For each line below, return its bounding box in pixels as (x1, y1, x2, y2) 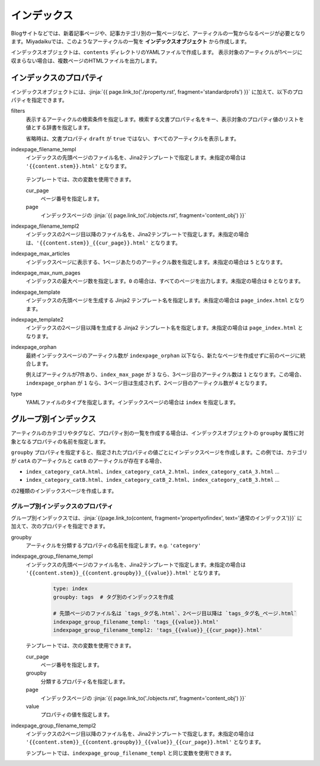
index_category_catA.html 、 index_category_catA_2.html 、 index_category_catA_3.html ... (25, 468, 280, 475)
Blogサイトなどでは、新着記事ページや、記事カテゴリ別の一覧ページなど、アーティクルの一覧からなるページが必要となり (11, 30, 306, 37)
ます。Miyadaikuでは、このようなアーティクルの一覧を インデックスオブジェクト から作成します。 (11, 37, 250, 45)
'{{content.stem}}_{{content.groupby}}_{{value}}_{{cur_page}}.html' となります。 (25, 739, 264, 746)
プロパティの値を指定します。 (40, 711, 113, 718)
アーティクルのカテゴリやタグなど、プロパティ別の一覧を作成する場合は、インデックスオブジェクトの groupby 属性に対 (11, 430, 305, 437)
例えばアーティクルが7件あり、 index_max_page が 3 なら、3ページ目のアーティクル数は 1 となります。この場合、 (25, 371, 305, 378)
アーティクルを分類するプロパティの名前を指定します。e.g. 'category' (25, 542, 201, 549)
